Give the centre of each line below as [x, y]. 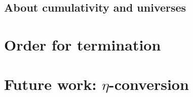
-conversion [149, 84]
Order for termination [83, 44]
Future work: [50, 84]
